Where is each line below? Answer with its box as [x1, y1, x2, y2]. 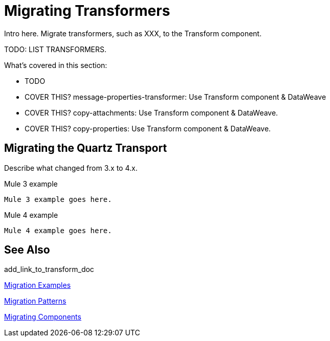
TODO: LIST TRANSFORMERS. [4, 44, 106, 54]
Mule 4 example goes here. [4, 226, 112, 235]
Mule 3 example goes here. [4, 195, 112, 203]
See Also [4, 243, 50, 257]
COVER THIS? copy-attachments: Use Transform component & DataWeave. [25, 108, 278, 117]
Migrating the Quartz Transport [4, 142, 167, 155]
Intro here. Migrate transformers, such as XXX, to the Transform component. [4, 29, 262, 38]
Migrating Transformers [4, 2, 170, 19]
